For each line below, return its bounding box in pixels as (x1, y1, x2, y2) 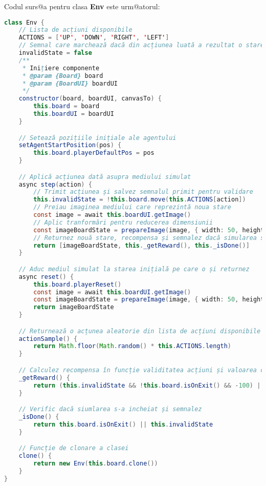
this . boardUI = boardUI (33, 110, 114, 118)
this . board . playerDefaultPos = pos (33, 149, 154, 157)
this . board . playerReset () (33, 280, 122, 288)
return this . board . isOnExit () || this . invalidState (33, 420, 213, 428)
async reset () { (18, 273, 74, 280)
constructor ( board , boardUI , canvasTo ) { (18, 95, 162, 103)
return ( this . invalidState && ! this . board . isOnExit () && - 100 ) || (33, 381, 264, 389)
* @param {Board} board (22, 72, 103, 79)
